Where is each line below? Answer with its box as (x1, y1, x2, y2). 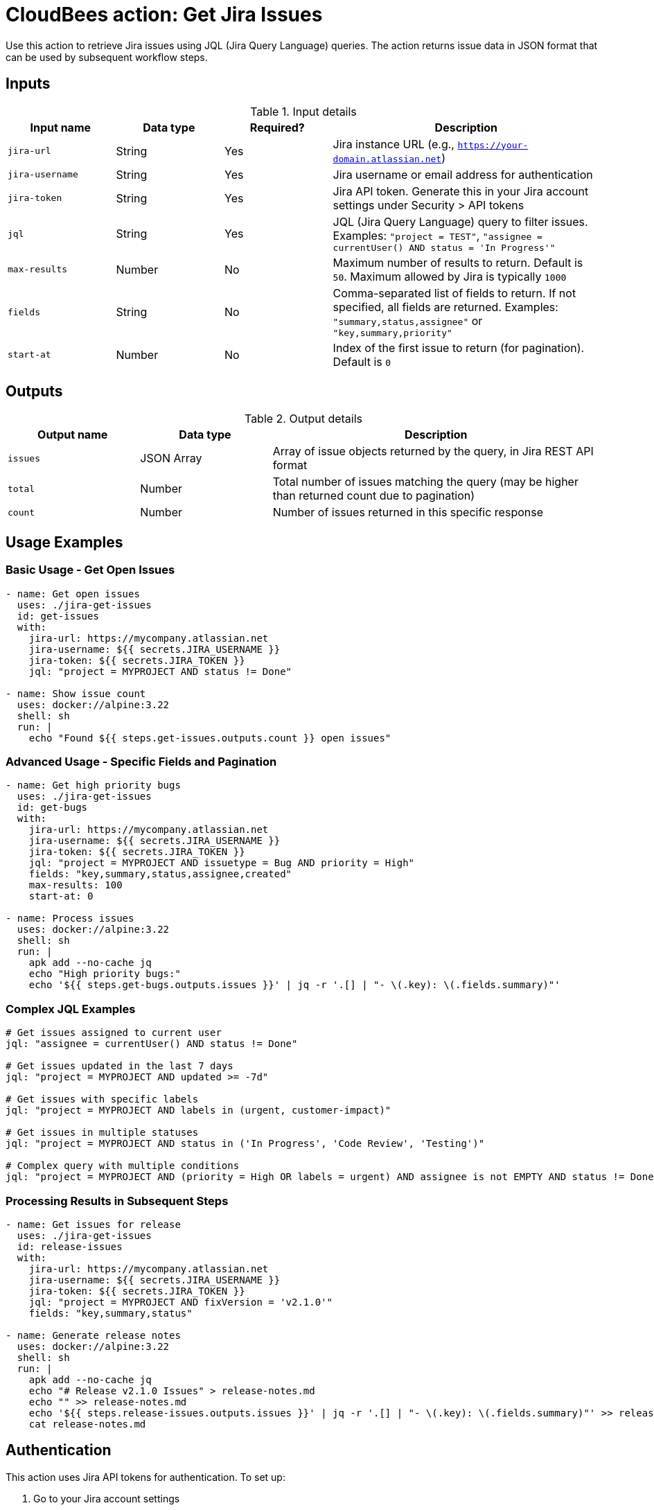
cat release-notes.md (28, 1418, 146, 1430)
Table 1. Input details (250, 104, 357, 118)
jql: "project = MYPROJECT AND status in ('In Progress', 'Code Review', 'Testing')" (6, 1138, 485, 1150)
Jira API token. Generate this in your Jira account (333, 184, 589, 198)
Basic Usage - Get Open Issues (6, 563, 175, 577)
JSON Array (140, 451, 202, 466)
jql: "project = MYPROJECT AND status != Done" (28, 665, 292, 677)
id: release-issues (17, 1240, 123, 1252)
